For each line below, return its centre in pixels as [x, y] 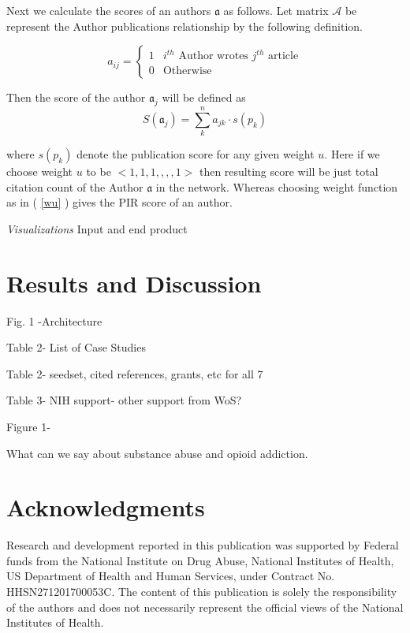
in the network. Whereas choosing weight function [277, 186]
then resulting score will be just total [289, 171]
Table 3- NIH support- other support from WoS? [124, 400]
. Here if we [352, 154]
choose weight [40, 171]
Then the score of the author [76, 97]
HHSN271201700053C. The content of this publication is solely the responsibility [202, 592]
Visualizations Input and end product [97, 228]
